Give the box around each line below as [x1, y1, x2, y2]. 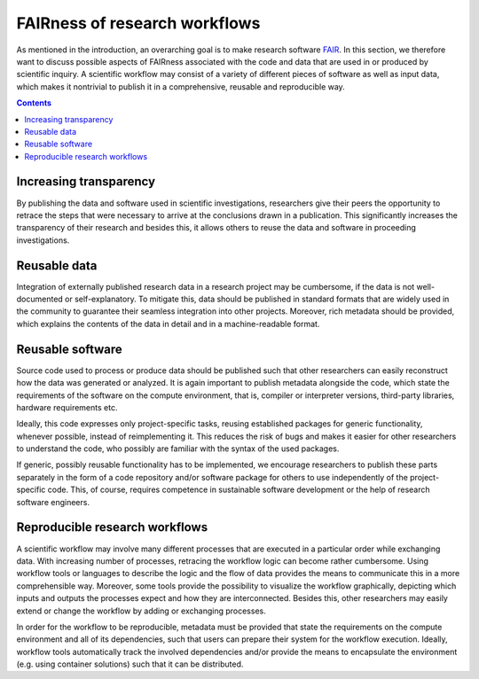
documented [16, 293, 64, 305]
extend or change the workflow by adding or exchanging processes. [16, 605, 266, 616]
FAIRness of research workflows [16, 13, 261, 33]
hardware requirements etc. [16, 402, 118, 412]
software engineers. [16, 496, 90, 507]
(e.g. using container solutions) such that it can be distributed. [16, 659, 244, 669]
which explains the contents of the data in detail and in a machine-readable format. [16, 318, 320, 329]
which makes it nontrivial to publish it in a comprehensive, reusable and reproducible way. [16, 81, 345, 92]
